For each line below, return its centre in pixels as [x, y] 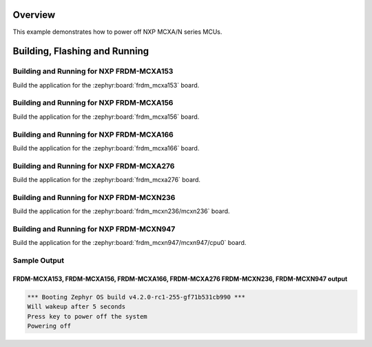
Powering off [49, 326]
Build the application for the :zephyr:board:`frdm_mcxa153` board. [106, 85]
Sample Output [39, 261]
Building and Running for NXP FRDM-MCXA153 [93, 71]
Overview [34, 15]
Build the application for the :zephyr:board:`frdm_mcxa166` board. [106, 148]
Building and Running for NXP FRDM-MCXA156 [93, 103]
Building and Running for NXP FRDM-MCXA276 [94, 166]
